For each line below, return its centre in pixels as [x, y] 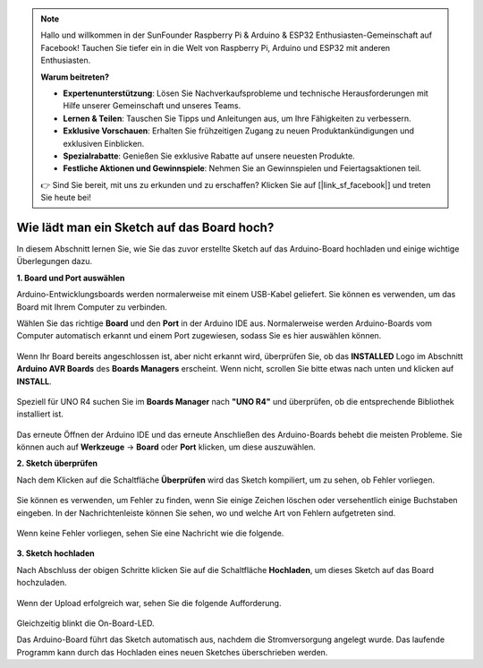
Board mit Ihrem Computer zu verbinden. [92, 307]
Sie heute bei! [66, 198]
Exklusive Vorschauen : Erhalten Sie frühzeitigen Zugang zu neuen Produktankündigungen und [239, 131]
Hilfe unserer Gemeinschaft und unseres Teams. [152, 106]
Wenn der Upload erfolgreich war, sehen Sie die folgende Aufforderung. [149, 603]
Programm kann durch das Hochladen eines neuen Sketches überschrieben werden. [172, 652]
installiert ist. [40, 414]
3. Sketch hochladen [55, 553]
